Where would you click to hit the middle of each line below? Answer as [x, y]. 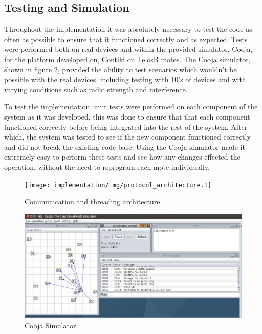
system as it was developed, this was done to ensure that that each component [127, 116]
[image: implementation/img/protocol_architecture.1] [118, 185]
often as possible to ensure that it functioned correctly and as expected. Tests [126, 39]
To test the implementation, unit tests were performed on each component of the [131, 106]
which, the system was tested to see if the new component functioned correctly [127, 137]
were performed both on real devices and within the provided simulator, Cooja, [128, 49]
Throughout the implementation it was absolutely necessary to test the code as [128, 29]
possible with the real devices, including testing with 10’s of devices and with [125, 79]
